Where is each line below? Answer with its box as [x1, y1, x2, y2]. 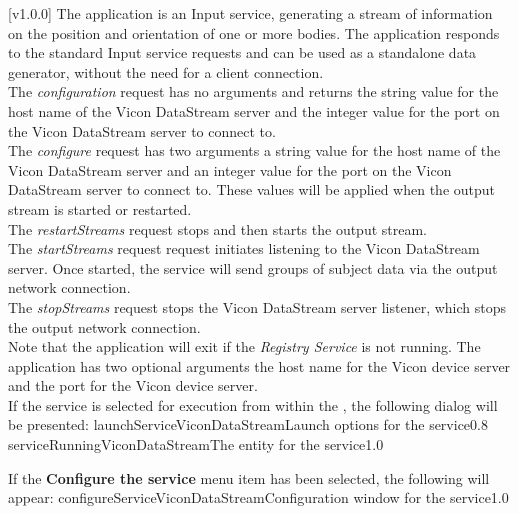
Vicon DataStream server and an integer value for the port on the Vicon [8, 159, 452, 180]
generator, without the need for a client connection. [8, 61, 324, 82]
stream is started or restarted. [8, 198, 192, 219]
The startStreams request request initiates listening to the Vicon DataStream [8, 238, 480, 259]
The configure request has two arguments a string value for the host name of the [8, 140, 501, 161]
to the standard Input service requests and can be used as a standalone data [8, 42, 477, 63]
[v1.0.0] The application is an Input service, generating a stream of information [8, 3, 493, 23]
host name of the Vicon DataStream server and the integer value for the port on [8, 100, 500, 121]
